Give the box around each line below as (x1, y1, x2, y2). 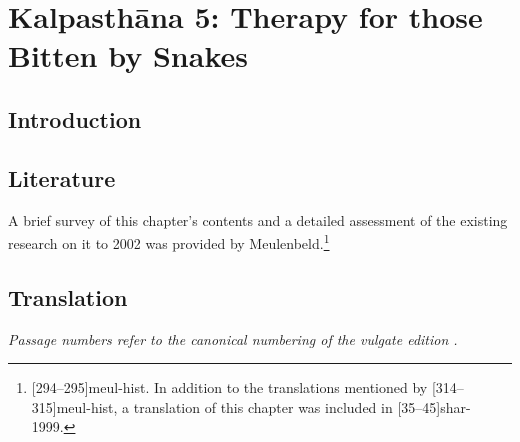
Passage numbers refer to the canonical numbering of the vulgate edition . (8, 328, 458, 349)
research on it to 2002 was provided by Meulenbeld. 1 (8, 230, 330, 253)
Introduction (8, 103, 142, 134)
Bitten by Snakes (8, 35, 248, 76)
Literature (8, 162, 116, 193)
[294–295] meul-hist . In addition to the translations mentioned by (31, 377, 428, 398)
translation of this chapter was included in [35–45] (133, 396, 441, 417)
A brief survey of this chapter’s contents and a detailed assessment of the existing (8, 209, 508, 230)
